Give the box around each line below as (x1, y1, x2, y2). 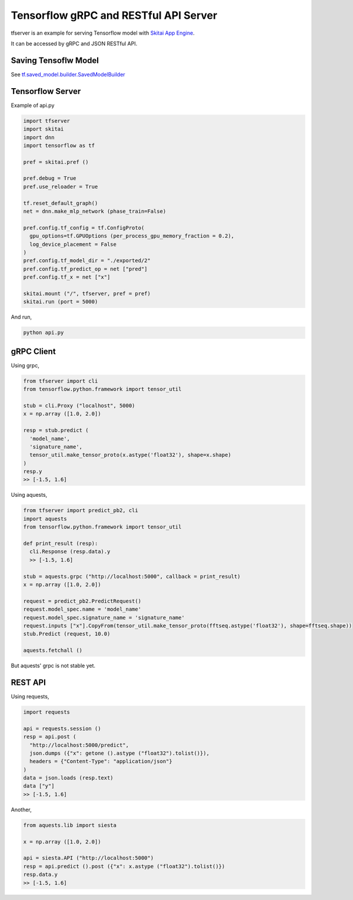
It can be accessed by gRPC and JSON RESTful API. (11, 40, 138, 47)
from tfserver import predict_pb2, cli (23, 507, 138, 514)
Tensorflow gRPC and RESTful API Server (11, 9, 218, 22)
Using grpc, (11, 362, 39, 369)
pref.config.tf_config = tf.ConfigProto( (23, 224, 145, 231)
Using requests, (11, 692, 49, 700)
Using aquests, (11, 491, 48, 498)
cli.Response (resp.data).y (29, 548, 111, 555)
